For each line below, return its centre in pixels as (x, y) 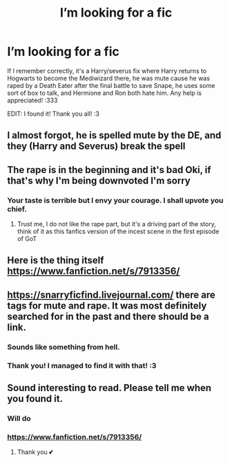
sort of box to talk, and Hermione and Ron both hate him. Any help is (105, 93)
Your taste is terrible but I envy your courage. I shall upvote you (115, 200)
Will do (19, 418)
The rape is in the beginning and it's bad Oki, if (109, 170)
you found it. (35, 399)
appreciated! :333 (32, 100)
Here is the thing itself (56, 261)
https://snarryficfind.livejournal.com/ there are (111, 294)
